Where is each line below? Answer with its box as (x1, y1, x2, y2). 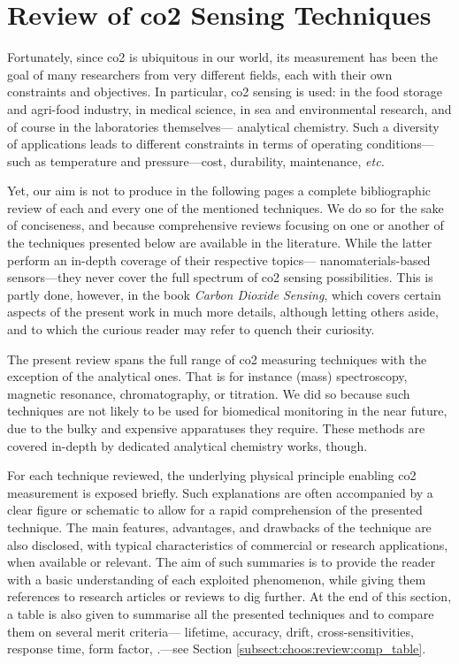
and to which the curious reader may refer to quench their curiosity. (7, 320, 375, 339)
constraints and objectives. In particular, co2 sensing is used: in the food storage (7, 82, 442, 101)
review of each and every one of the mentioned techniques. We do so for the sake (7, 198, 444, 217)
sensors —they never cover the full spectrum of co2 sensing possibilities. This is (7, 268, 433, 286)
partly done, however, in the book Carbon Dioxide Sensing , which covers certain (7, 285, 441, 303)
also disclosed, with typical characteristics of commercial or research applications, (7, 535, 448, 553)
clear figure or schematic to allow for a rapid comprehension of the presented (7, 500, 423, 519)
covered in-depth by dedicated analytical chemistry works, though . (7, 436, 368, 454)
